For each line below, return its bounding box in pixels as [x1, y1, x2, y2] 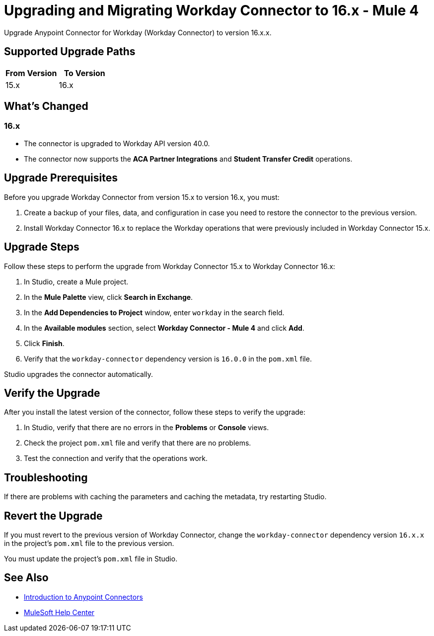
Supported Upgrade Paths [4, 45, 136, 58]
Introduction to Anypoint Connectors [24, 592, 143, 601]
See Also [4, 571, 49, 584]
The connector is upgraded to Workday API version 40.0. [24, 139, 210, 148]
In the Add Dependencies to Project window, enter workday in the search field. [24, 308, 285, 317]
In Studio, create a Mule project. [24, 277, 129, 286]
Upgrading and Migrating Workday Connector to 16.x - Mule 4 [4, 2, 419, 19]
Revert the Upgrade [4, 509, 103, 522]
